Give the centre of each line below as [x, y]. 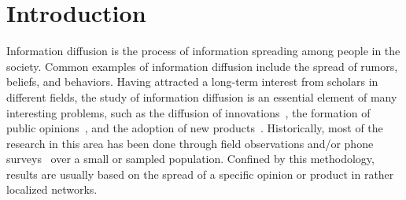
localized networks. [52, 189]
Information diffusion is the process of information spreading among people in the [203, 51]
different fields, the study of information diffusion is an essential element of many [202, 96]
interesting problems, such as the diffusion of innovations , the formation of [188, 112]
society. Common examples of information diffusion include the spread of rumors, [202, 66]
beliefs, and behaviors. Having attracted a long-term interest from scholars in [192, 81]
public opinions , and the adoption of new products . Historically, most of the [195, 128]
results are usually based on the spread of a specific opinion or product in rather [200, 174]
